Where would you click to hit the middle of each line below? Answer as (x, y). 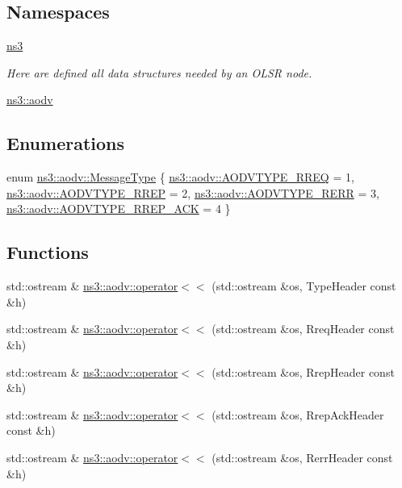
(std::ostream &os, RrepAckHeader (298, 414)
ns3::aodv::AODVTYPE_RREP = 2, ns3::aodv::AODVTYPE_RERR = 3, (193, 192)
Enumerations (66, 143)
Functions (48, 252)
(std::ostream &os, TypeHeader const (304, 286)
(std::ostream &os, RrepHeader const (303, 371)
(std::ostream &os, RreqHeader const (303, 329)
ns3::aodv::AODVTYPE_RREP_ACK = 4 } (119, 209)
